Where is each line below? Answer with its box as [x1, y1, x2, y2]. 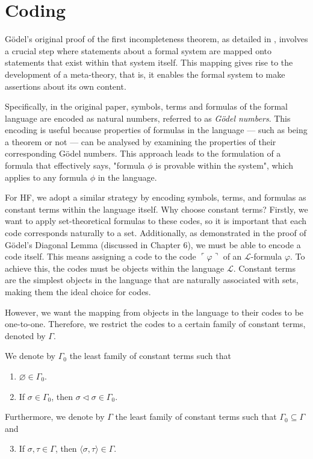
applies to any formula [5, 170, 88, 183]
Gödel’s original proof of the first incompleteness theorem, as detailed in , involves [5, 33, 308, 45]
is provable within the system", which [155, 159, 293, 172]
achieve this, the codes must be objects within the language [5, 261, 225, 274]
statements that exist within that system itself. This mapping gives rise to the [5, 56, 293, 69]
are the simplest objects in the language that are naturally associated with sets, [5, 273, 299, 286]
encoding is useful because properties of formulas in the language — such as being [5, 123, 308, 136]
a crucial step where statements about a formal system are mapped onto [5, 44, 272, 57]
